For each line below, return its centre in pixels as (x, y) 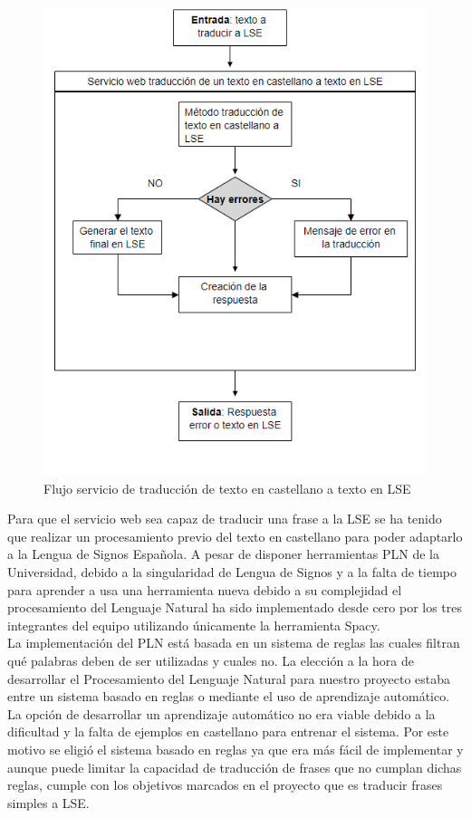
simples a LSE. (48, 802)
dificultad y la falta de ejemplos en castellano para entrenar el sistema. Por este (228, 731)
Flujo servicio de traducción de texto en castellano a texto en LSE (227, 488)
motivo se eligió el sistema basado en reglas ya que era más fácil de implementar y (235, 749)
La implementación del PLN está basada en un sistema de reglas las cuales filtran (234, 643)
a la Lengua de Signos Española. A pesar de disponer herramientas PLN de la (223, 554)
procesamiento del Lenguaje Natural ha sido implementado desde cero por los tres (235, 607)
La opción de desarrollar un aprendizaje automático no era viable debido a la (221, 713)
